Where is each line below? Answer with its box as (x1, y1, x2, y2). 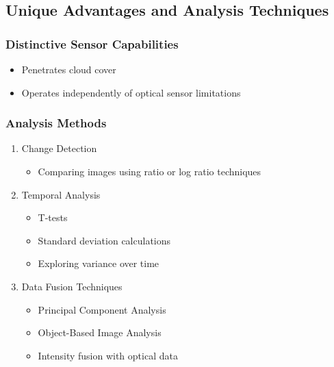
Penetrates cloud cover (21, 62, 116, 76)
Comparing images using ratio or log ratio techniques (38, 164, 261, 178)
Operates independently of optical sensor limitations (21, 85, 241, 99)
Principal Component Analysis (38, 302, 166, 316)
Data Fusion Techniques (21, 279, 123, 293)
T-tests (38, 210, 68, 225)
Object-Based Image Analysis (38, 325, 162, 340)
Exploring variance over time (38, 256, 159, 270)
